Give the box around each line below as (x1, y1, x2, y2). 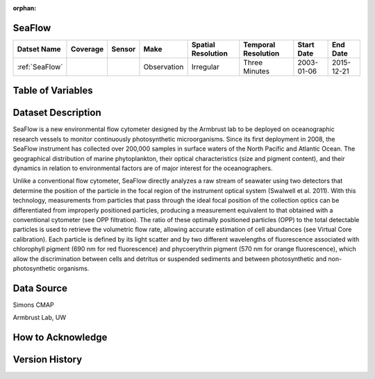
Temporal (243, 40, 276, 49)
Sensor (111, 44, 136, 53)
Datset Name (17, 44, 62, 53)
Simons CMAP (12, 301, 55, 309)
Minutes (243, 66, 270, 76)
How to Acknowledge (12, 332, 108, 344)
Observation (143, 62, 184, 71)
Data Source (12, 282, 67, 294)
